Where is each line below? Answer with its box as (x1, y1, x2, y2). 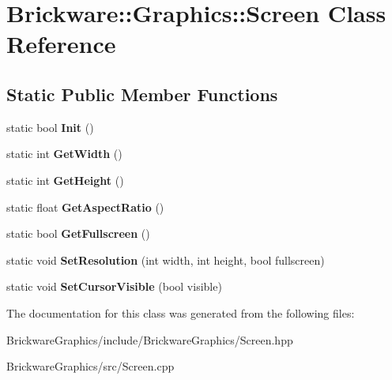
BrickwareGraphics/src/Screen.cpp (6, 358, 175, 374)
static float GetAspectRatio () (6, 198, 164, 215)
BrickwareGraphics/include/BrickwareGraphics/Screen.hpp (6, 331, 293, 348)
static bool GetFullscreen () (6, 225, 150, 242)
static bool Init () (6, 119, 94, 135)
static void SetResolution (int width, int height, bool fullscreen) (6, 251, 325, 268)
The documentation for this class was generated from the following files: (6, 304, 355, 321)
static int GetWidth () (6, 145, 122, 162)
